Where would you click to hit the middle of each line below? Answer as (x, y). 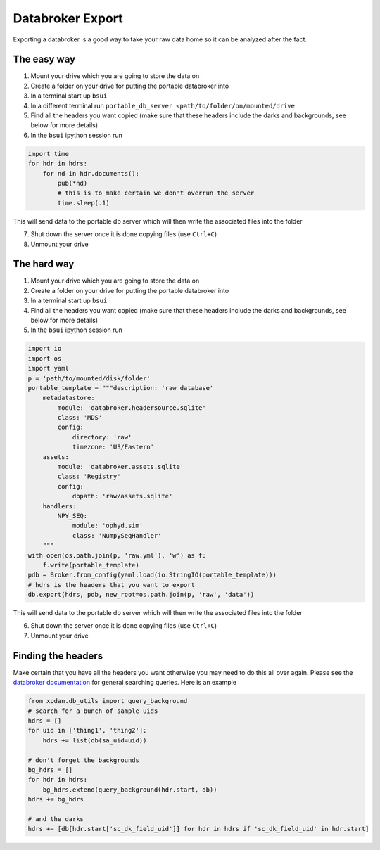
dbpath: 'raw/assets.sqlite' (122, 496)
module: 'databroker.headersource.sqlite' (132, 407)
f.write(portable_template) (91, 565)
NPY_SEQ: (72, 516)
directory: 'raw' (102, 437)
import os (45, 358)
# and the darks (56, 819)
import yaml (49, 368)
